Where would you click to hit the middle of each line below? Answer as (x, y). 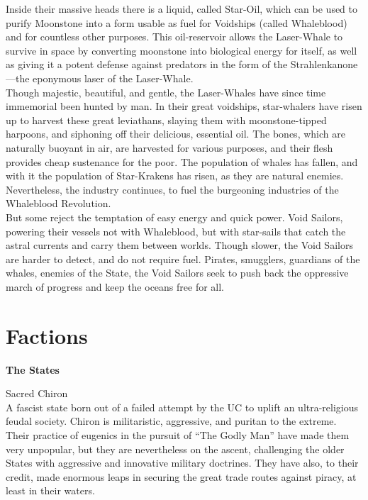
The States (33, 369)
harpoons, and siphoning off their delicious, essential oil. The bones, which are (175, 134)
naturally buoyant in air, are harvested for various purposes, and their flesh (169, 147)
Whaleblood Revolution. (58, 203)
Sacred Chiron (37, 393)
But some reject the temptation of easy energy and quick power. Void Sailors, (174, 217)
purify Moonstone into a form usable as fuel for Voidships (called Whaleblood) (177, 22)
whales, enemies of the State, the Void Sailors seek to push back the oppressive (177, 273)
